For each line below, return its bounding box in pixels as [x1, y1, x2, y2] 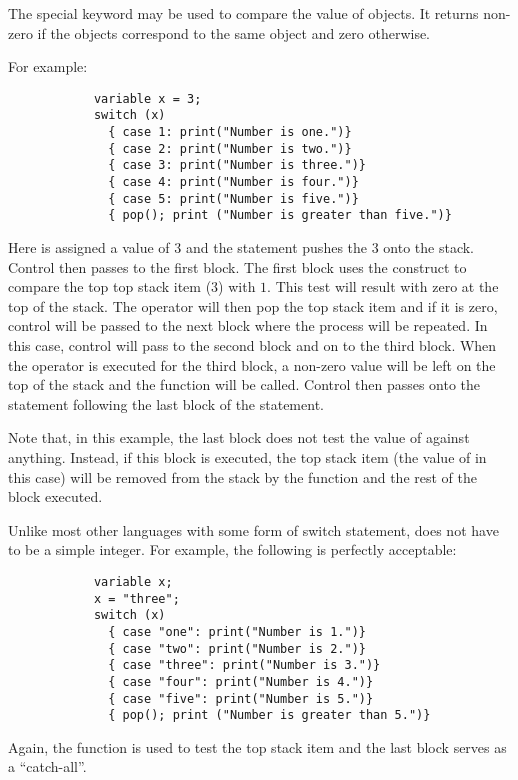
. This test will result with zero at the [267, 276, 499, 297]
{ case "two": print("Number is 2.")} [108, 641, 366, 656]
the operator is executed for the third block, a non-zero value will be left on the [8, 354, 496, 375]
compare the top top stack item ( [8, 276, 212, 297]
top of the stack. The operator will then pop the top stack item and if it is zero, [8, 295, 498, 316]
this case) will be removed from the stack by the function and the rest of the [8, 466, 477, 487]
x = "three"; [93, 591, 180, 606]
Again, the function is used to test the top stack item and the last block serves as [8, 736, 507, 757]
